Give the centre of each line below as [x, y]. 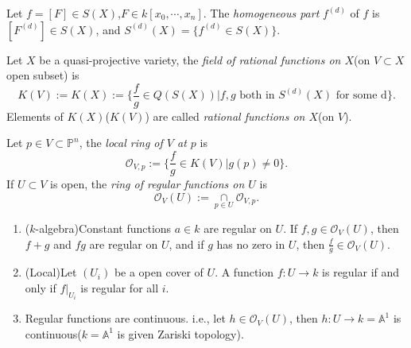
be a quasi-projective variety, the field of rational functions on [190, 59]
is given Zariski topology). [180, 333]
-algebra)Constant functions [103, 228]
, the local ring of [121, 143]
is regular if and [361, 272]
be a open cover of [159, 272]
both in [257, 96]
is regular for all [120, 287]
